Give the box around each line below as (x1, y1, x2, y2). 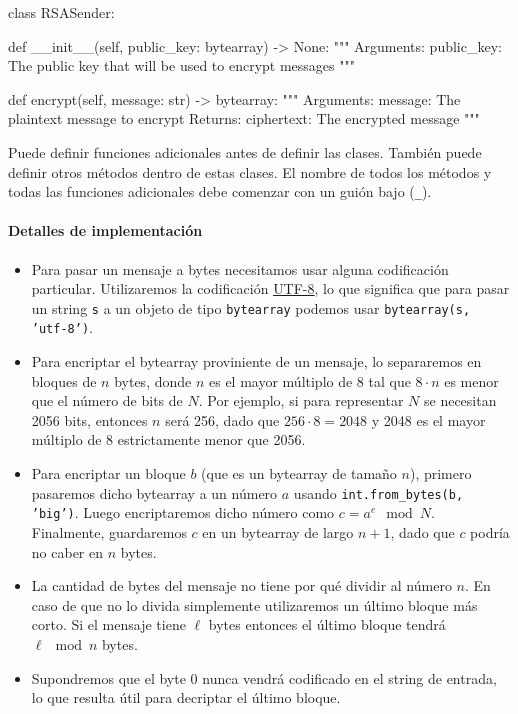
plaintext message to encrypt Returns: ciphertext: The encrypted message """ (8, 108, 480, 129)
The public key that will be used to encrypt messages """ (8, 55, 355, 76)
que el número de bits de (31, 390, 183, 411)
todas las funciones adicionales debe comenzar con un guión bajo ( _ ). (8, 181, 432, 202)
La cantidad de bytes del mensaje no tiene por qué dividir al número (31, 575, 452, 596)
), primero (409, 463, 472, 484)
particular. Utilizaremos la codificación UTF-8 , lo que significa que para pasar (31, 278, 510, 299)
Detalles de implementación (8, 220, 203, 241)
